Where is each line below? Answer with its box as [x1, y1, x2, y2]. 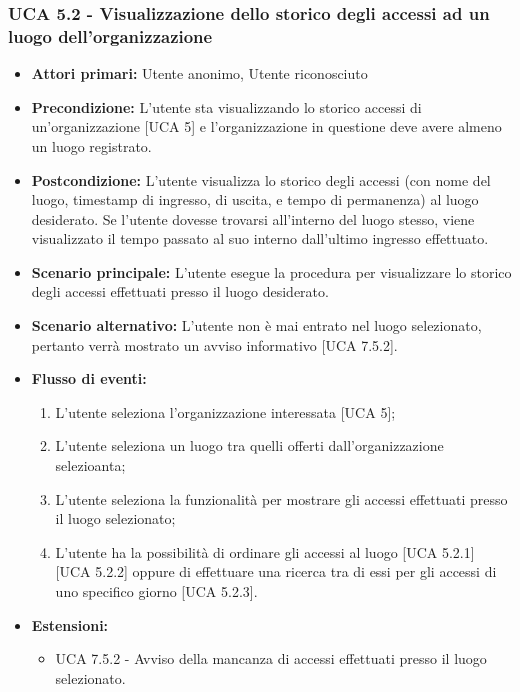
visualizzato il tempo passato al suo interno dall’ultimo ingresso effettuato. [31, 228, 489, 249]
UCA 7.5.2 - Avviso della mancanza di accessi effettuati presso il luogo [55, 648, 487, 669]
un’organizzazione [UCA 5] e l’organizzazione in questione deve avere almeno [31, 116, 502, 137]
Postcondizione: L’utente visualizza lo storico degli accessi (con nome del [31, 169, 491, 190]
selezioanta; [55, 455, 126, 476]
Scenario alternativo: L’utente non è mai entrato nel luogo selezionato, [31, 315, 482, 336]
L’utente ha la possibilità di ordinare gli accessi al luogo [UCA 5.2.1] [55, 541, 475, 562]
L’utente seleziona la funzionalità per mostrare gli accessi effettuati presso [55, 488, 508, 509]
